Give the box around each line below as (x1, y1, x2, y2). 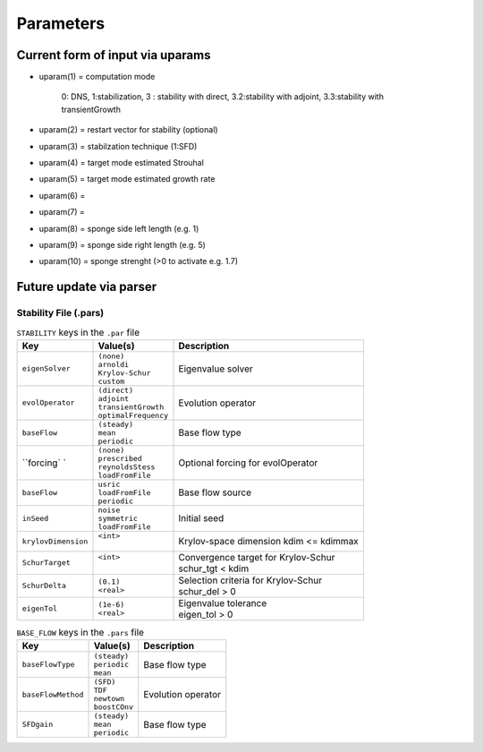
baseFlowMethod (21, 689, 84, 699)
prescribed (97, 453, 142, 463)
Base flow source (178, 486, 252, 499)
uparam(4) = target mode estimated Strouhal (38, 158, 205, 168)
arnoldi (97, 359, 130, 369)
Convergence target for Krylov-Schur (178, 551, 335, 563)
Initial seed (178, 512, 225, 525)
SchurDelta (21, 581, 67, 591)
